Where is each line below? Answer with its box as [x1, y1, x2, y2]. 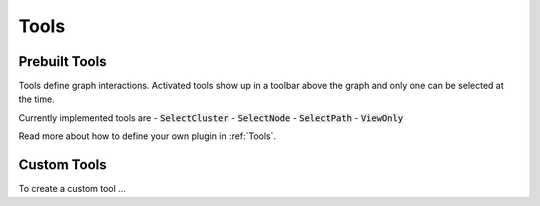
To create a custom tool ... [18, 183, 127, 195]
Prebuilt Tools [18, 53, 107, 70]
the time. [18, 93, 55, 105]
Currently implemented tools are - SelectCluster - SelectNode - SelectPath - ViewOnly [18, 111, 404, 124]
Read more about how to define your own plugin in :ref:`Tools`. [18, 130, 277, 142]
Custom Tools [18, 156, 107, 174]
